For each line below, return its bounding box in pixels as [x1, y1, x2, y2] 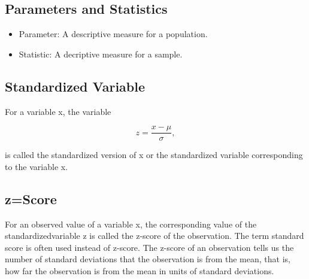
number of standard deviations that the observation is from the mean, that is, [5, 253, 290, 265]
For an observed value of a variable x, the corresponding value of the [5, 217, 257, 230]
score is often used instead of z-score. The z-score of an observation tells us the [5, 241, 294, 253]
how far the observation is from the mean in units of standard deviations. [5, 265, 274, 277]
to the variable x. [5, 160, 68, 172]
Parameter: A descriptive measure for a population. [19, 28, 208, 40]
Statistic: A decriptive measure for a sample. [19, 47, 183, 60]
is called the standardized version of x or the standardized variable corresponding [5, 148, 303, 161]
